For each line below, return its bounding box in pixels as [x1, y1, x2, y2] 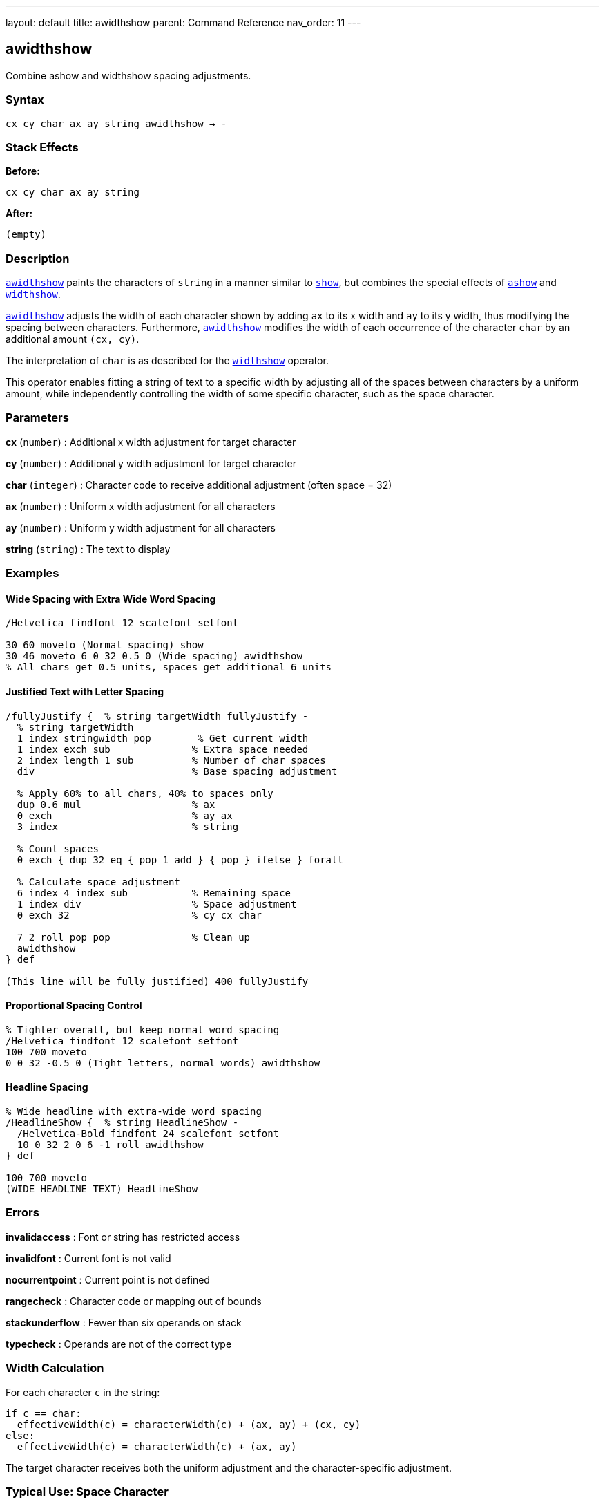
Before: [6, 165, 40, 178]
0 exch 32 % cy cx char [17, 909, 262, 921]
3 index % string [17, 820, 239, 832]
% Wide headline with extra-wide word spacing [6, 1106, 262, 1118]
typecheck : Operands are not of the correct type [6, 1337, 232, 1350]
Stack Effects [6, 140, 79, 154]
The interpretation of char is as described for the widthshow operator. [6, 355, 329, 367]
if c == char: [6, 1407, 81, 1419]
